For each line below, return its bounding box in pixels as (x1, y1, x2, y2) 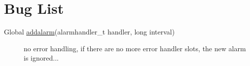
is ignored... (24, 53, 59, 63)
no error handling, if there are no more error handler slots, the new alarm (24, 43, 246, 53)
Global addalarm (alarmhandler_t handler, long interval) (4, 27, 175, 37)
